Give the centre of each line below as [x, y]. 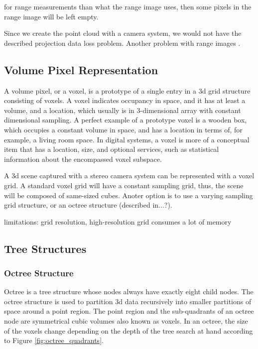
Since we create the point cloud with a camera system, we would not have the [123, 33]
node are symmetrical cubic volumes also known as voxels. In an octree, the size [126, 321]
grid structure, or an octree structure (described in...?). [88, 205]
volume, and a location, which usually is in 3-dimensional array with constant [123, 110]
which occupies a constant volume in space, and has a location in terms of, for [123, 129]
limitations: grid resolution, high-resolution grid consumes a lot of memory [118, 221]
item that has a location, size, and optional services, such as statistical [112, 149]
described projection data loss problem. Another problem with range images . [122, 43]
